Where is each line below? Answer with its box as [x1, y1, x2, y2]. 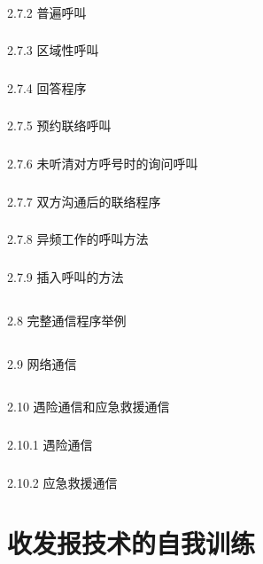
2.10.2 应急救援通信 [7, 473, 118, 491]
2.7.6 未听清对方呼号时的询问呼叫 [7, 153, 198, 172]
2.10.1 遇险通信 [7, 435, 93, 453]
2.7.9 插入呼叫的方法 [7, 267, 124, 286]
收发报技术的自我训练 [7, 525, 256, 561]
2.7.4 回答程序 [7, 78, 87, 97]
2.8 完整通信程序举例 [7, 310, 127, 329]
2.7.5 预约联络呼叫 [7, 116, 112, 135]
